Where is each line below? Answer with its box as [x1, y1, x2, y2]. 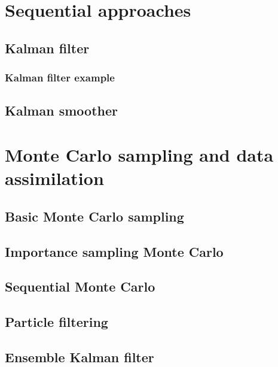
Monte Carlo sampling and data [5, 142, 274, 166]
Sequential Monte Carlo [5, 277, 155, 296]
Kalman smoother [5, 101, 118, 120]
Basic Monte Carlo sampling [5, 207, 184, 225]
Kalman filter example [5, 70, 115, 85]
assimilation [5, 166, 104, 190]
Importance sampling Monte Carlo [5, 242, 224, 260]
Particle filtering [5, 313, 108, 331]
